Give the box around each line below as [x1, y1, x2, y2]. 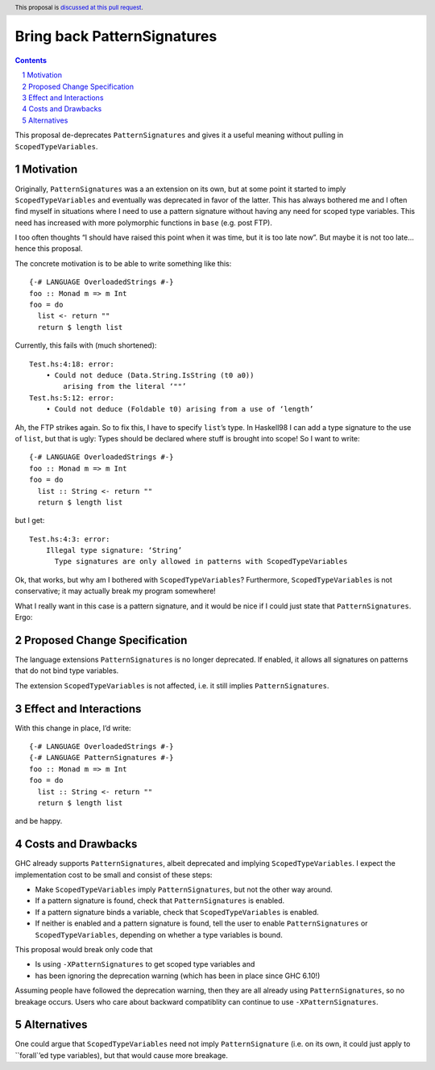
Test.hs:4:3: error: [29, 534, 110, 544]
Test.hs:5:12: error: [29, 393, 114, 403]
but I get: [14, 516, 45, 525]
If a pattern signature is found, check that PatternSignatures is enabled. [35, 896, 285, 905]
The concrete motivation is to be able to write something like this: [14, 258, 232, 268]
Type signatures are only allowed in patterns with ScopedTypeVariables [54, 557, 348, 566]
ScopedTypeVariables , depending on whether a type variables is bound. [35, 930, 284, 939]
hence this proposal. [14, 244, 84, 253]
